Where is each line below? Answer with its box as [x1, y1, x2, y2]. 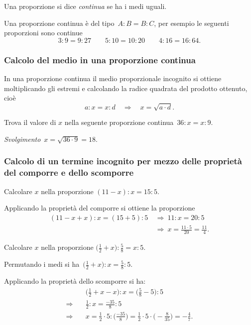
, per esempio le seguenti [154, 17, 229, 28]
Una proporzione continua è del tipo [4, 17, 115, 28]
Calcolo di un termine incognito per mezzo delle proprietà [4, 155, 242, 167]
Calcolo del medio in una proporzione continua [4, 53, 196, 66]
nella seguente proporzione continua [64, 117, 174, 127]
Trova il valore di [4, 117, 56, 127]
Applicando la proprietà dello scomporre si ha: [4, 275, 146, 286]
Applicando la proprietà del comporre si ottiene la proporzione [4, 203, 195, 213]
